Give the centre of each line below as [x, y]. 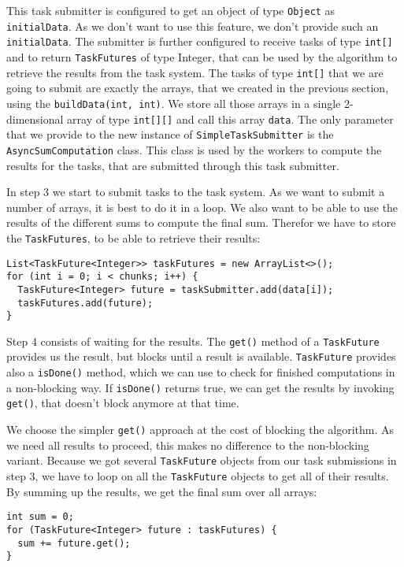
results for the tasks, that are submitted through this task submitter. [173, 165]
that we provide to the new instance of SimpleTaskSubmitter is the [170, 134]
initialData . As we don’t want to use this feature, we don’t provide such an [193, 26]
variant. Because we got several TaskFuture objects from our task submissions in [202, 460]
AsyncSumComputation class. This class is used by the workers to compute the [194, 149]
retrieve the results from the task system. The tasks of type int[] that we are [195, 72]
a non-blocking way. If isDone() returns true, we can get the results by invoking [200, 387]
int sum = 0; [40, 517]
